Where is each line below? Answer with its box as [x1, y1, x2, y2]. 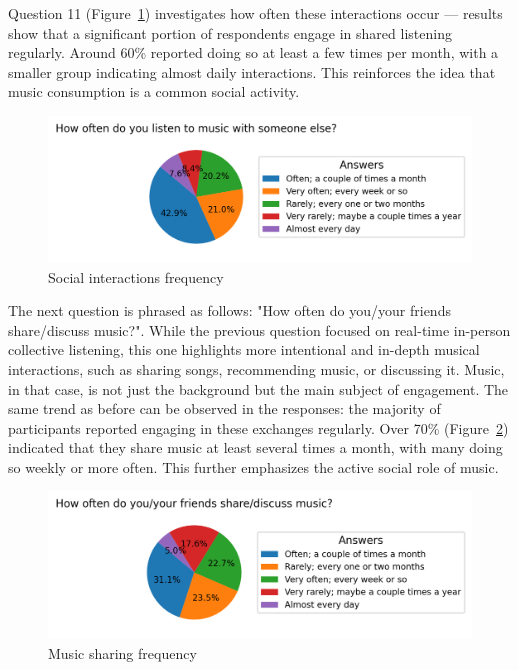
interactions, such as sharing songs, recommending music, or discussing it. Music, [8, 358, 505, 379]
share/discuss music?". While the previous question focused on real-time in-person [8, 319, 511, 340]
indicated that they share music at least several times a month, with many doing [8, 437, 503, 458]
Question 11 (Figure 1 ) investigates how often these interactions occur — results [8, 3, 503, 23]
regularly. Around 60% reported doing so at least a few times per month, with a [8, 42, 499, 63]
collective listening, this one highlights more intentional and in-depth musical [8, 339, 480, 360]
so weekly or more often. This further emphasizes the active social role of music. [8, 456, 499, 477]
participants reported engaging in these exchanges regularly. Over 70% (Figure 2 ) [8, 417, 509, 438]
